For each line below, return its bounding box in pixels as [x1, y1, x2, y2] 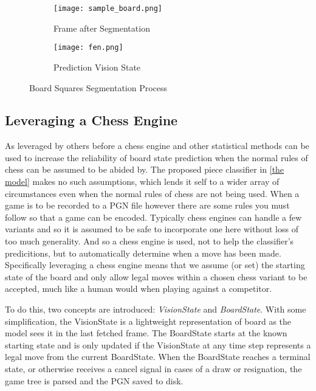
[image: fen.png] [53, 43, 123, 52]
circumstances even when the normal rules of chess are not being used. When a [5, 187, 300, 199]
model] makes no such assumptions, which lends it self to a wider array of [5, 175, 280, 188]
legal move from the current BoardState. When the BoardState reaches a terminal [5, 350, 311, 363]
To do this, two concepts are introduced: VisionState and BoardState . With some [5, 303, 306, 316]
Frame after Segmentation [53, 21, 150, 34]
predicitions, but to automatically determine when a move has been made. [5, 246, 281, 259]
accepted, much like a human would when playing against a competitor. [5, 282, 272, 295]
